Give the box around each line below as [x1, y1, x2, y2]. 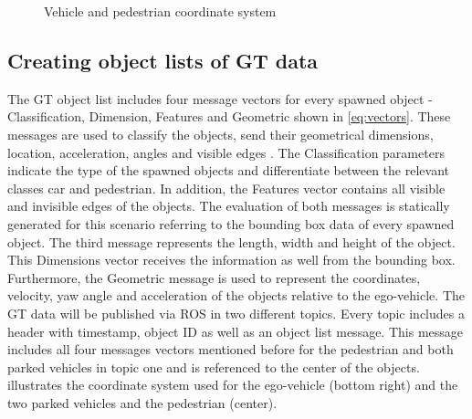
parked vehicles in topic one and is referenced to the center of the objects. [7, 357, 420, 376]
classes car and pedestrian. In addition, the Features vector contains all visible [7, 178, 446, 197]
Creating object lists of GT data [7, 46, 319, 74]
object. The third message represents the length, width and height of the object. [7, 232, 456, 251]
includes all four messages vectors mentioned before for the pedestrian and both [7, 340, 454, 359]
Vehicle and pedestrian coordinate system [44, 2, 277, 20]
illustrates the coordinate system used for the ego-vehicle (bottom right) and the [7, 375, 458, 394]
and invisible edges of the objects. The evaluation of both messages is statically [7, 196, 450, 215]
